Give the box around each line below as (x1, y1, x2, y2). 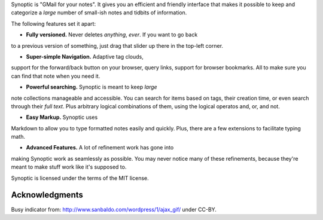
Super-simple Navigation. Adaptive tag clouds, (26, 53, 144, 60)
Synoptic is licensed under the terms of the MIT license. (11, 174, 149, 182)
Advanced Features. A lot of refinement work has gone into (26, 144, 174, 151)
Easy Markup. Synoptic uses (26, 114, 98, 121)
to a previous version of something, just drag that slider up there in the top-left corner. (11, 42, 224, 49)
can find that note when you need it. (11, 72, 100, 80)
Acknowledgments (11, 190, 84, 200)
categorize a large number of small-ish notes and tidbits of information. (11, 9, 187, 16)
